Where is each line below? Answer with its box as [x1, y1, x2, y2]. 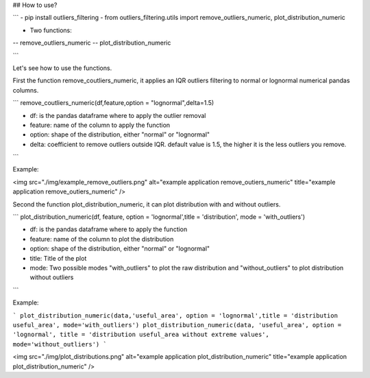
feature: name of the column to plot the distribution [29, 235, 174, 243]
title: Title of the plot [29, 254, 87, 262]
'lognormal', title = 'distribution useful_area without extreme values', [12, 331, 270, 339]
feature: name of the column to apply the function [29, 121, 171, 129]
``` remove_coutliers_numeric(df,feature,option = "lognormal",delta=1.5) [12, 99, 214, 107]
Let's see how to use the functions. [12, 64, 112, 72]
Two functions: [29, 26, 72, 34]
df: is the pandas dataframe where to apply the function [29, 225, 188, 233]
